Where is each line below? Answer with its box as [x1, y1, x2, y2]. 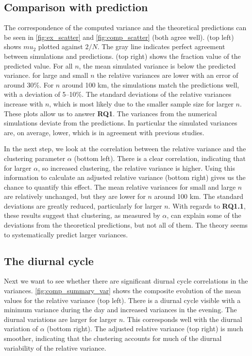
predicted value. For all [4, 60, 73, 71]
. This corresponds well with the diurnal [123, 314, 242, 324]
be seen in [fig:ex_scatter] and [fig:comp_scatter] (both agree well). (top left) [4, 32, 234, 42]
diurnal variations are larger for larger [4, 314, 117, 324]
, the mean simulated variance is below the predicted [79, 60, 236, 71]
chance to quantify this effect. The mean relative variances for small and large [4, 181, 236, 192]
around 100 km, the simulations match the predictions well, [62, 79, 239, 89]
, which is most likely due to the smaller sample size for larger [49, 98, 234, 108]
